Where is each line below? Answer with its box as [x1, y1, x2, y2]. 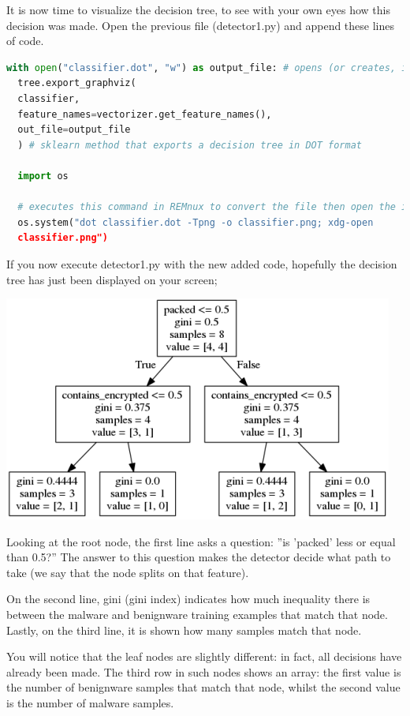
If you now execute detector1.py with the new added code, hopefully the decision [6, 255, 397, 272]
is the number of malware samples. [6, 695, 174, 711]
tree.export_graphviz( [17, 77, 136, 89]
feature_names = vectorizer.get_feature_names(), [17, 108, 272, 120]
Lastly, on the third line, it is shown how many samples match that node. [6, 621, 362, 638]
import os [17, 170, 69, 182]
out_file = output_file [17, 124, 131, 136]
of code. [6, 32, 44, 49]
